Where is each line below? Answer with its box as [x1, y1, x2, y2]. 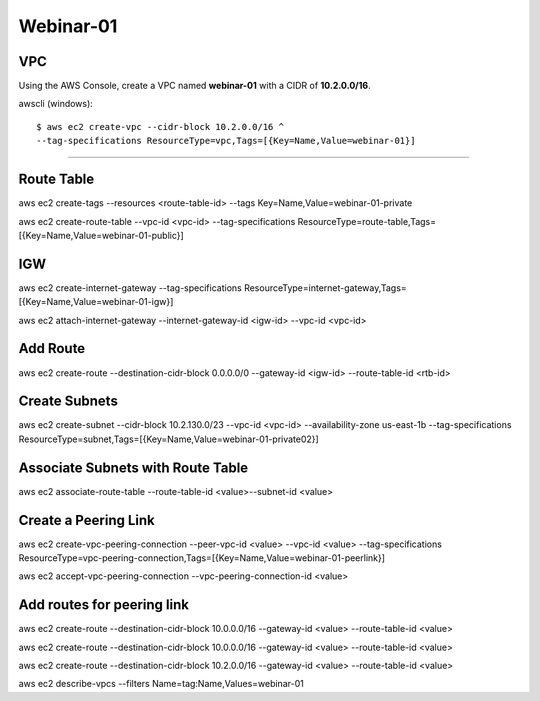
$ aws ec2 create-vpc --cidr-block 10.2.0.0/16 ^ [36, 121, 285, 132]
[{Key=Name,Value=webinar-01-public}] [18, 229, 184, 241]
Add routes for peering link [18, 596, 190, 614]
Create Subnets [18, 393, 119, 410]
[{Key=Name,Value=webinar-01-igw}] [18, 296, 174, 308]
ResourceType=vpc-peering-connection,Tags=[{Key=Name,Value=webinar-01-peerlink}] [18, 552, 385, 564]
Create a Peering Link [18, 511, 155, 529]
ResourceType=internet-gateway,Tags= [243, 281, 407, 294]
